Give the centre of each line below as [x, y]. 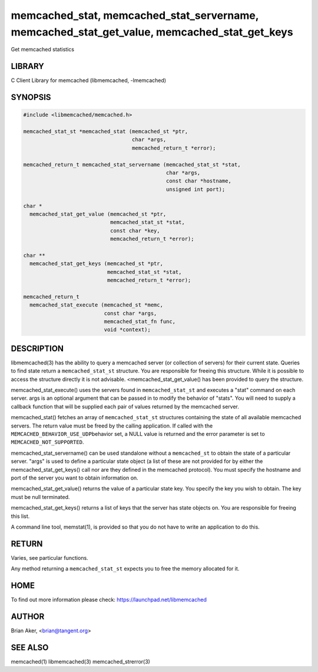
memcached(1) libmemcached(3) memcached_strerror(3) [80, 661]
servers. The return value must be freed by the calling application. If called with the [112, 426]
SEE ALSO [30, 647]
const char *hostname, [199, 181]
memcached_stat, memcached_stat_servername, [135, 15]
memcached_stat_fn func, [140, 322]
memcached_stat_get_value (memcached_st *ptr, [98, 214]
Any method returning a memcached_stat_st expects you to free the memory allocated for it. [125, 569]
